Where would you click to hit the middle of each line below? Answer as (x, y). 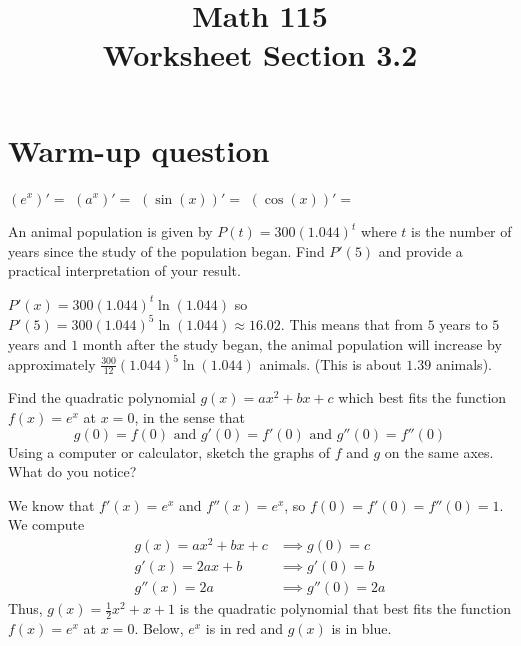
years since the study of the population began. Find (166, 250)
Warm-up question (139, 149)
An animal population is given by (110, 231)
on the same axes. (439, 451)
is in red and (244, 628)
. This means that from (351, 323)
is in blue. (361, 628)
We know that (51, 504)
